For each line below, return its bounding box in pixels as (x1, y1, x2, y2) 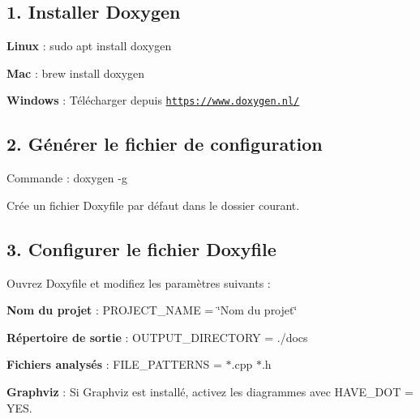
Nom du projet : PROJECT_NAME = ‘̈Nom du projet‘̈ (6, 301, 298, 319)
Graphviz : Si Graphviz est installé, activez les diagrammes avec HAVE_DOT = (6, 383, 414, 400)
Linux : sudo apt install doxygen (6, 37, 172, 54)
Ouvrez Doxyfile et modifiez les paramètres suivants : (6, 274, 271, 291)
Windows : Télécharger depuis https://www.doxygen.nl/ (6, 92, 300, 109)
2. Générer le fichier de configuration (6, 131, 323, 156)
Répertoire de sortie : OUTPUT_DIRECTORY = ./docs (6, 328, 308, 345)
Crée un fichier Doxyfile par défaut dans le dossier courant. (6, 196, 300, 213)
